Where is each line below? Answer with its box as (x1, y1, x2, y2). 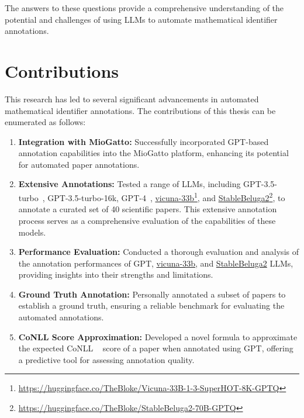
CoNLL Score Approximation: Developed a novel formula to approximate (18, 330, 298, 343)
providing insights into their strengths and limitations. (18, 268, 213, 281)
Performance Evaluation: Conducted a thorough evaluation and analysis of (18, 246, 299, 258)
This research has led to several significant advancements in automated (5, 92, 259, 105)
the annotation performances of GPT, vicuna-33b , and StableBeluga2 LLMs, (18, 257, 293, 269)
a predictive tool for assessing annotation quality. (18, 353, 195, 365)
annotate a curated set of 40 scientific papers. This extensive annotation (18, 203, 277, 215)
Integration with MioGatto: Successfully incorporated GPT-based (18, 135, 269, 147)
